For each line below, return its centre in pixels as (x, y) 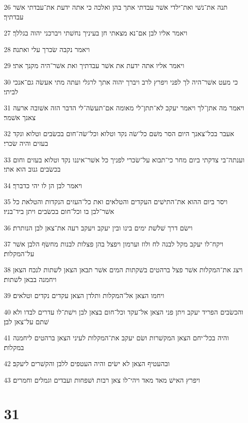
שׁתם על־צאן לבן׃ (26, 321)
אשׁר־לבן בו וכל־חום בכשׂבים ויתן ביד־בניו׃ (59, 211)
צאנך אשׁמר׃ (20, 117)
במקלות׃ (14, 347)
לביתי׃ (11, 91)
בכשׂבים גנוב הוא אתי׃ (32, 169)
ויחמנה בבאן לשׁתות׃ (30, 279)
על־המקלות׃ (19, 253)
